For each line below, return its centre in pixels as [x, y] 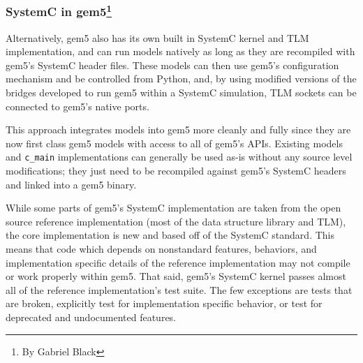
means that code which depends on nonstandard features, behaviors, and [161, 249]
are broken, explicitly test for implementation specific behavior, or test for [164, 303]
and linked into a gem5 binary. [71, 184]
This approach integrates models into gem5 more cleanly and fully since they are [178, 129]
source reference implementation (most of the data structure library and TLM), [176, 221]
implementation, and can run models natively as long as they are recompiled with [180, 51]
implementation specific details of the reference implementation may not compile [178, 262]
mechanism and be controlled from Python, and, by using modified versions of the [181, 79]
